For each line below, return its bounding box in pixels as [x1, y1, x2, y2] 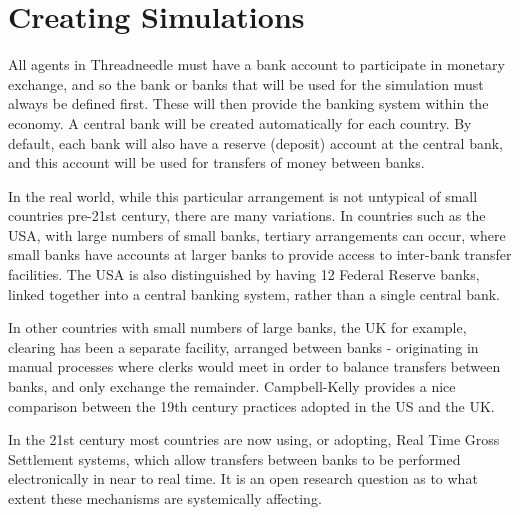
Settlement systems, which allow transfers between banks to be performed [8, 448, 461, 469]
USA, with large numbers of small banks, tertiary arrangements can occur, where [8, 224, 506, 245]
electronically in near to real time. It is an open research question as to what [8, 468, 478, 489]
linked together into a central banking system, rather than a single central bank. [8, 283, 500, 304]
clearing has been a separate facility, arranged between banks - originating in [8, 336, 479, 357]
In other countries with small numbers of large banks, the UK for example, [8, 317, 467, 338]
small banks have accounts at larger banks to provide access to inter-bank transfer [8, 244, 512, 265]
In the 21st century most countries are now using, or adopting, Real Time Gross [8, 429, 500, 450]
